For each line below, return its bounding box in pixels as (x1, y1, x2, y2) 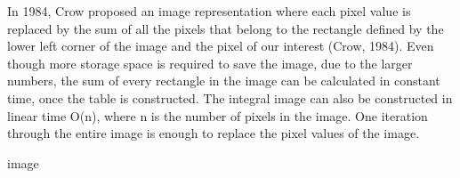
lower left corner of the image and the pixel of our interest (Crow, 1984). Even (7, 36, 434, 55)
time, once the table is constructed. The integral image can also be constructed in (7, 88, 453, 107)
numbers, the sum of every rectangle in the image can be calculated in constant (7, 71, 440, 90)
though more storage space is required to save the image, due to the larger (7, 53, 413, 72)
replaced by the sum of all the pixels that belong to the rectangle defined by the (7, 19, 444, 37)
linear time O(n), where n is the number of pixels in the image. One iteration (7, 106, 428, 125)
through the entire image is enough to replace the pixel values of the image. (7, 124, 420, 142)
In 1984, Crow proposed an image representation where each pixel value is (7, 2, 411, 20)
